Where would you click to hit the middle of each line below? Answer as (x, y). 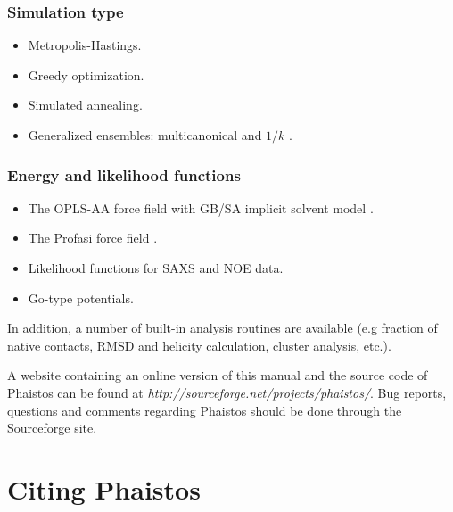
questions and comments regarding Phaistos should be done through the (205, 410)
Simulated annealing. (85, 105)
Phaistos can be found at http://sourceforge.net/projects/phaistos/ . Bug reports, (227, 392)
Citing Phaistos (104, 488)
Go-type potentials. (81, 297)
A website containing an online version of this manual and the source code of (218, 375)
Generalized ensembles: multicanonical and (145, 135)
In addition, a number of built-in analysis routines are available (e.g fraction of (222, 328)
